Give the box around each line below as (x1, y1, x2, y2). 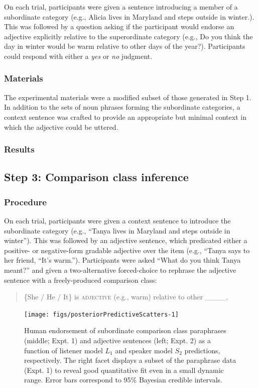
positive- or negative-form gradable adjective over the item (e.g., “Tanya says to (4, 245, 250, 255)
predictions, (184, 345, 220, 355)
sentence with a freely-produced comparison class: (4, 274, 157, 285)
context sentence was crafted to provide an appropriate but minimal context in (4, 111, 246, 122)
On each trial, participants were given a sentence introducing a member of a (4, 2, 238, 12)
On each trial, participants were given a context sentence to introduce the (4, 215, 231, 225)
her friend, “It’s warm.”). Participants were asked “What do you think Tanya (4, 255, 241, 265)
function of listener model (24, 345, 103, 355)
